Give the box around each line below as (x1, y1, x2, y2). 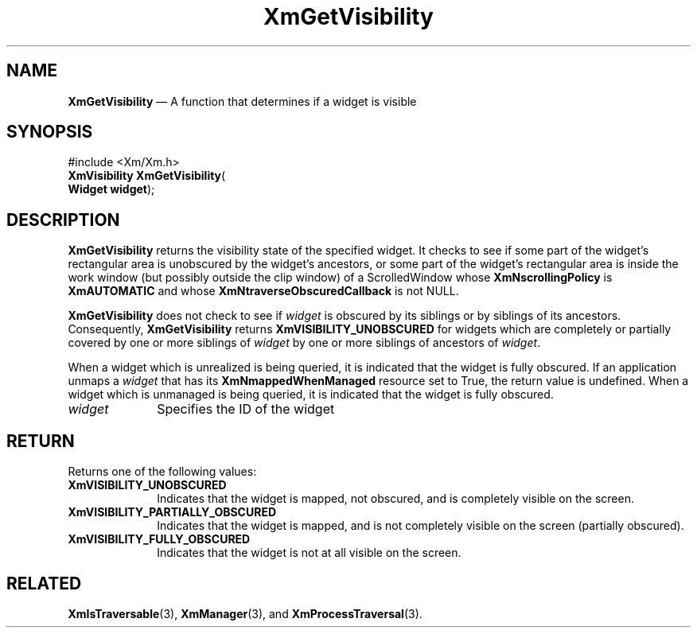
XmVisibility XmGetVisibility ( (68, 169, 226, 183)
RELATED (6, 573, 82, 593)
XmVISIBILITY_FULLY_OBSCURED (68, 532, 251, 546)
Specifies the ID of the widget (157, 401, 335, 418)
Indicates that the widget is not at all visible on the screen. (157, 546, 461, 560)
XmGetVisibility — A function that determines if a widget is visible (68, 94, 417, 108)
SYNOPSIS (6, 122, 93, 142)
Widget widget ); (68, 182, 155, 196)
